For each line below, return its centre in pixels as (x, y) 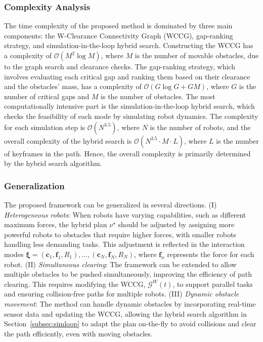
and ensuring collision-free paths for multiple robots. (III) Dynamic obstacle (122, 294)
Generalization (34, 185)
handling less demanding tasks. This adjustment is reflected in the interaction (124, 244)
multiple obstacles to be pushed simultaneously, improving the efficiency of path (128, 274)
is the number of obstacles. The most (158, 96)
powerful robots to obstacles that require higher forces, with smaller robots (120, 234)
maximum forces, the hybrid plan (56, 224)
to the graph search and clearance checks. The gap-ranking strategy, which (120, 66)
